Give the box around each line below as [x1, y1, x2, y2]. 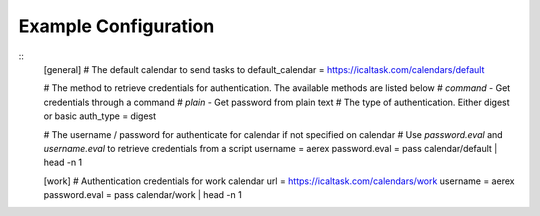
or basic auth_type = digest [43, 110, 157, 122]
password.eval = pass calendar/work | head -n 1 [43, 189, 242, 201]
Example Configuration [18, 15, 215, 37]
